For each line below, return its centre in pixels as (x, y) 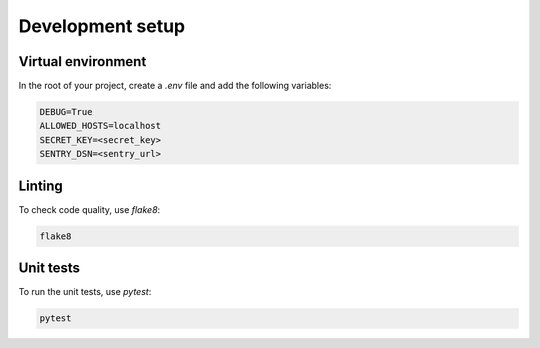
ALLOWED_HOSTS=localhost (100, 126)
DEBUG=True (66, 112)
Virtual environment (82, 61)
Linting (41, 185)
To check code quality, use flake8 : (89, 209)
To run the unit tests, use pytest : (85, 292)
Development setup (102, 26)
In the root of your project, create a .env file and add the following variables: (175, 86)
